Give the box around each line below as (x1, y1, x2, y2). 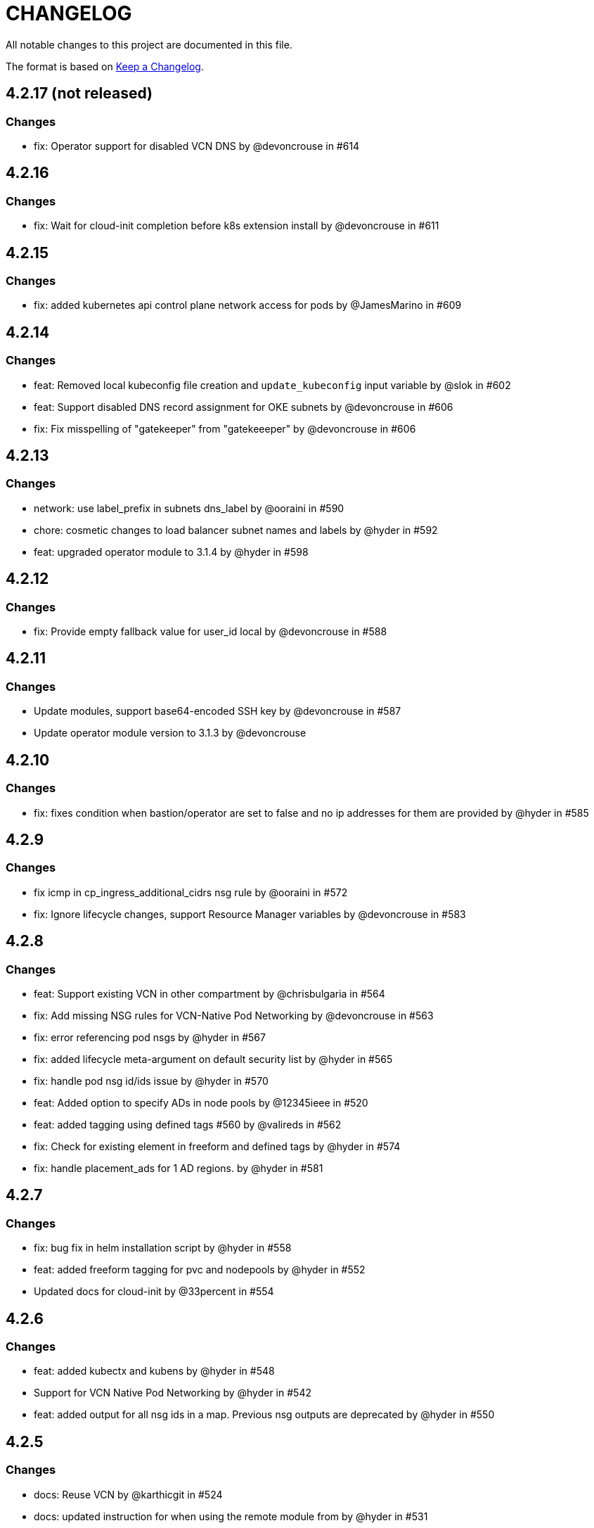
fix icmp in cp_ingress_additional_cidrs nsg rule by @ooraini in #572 (34, 886, 348, 898)
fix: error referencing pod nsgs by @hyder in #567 (34, 1031, 266, 1043)
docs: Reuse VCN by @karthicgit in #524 (34, 1488, 223, 1501)
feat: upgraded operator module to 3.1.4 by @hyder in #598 (34, 545, 309, 558)
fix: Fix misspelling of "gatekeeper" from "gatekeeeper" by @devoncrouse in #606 (34, 422, 416, 435)
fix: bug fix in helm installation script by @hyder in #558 (34, 1242, 292, 1254)
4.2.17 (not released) (6, 84, 153, 103)
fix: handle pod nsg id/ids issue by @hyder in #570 (34, 1074, 269, 1087)
